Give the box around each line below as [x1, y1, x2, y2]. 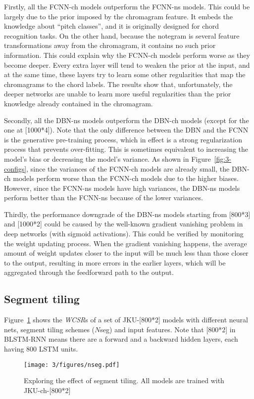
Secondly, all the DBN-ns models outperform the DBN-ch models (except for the [4, 115, 249, 125]
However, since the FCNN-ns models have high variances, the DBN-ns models [4, 182, 240, 193]
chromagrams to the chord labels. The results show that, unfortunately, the [4, 79, 233, 89]
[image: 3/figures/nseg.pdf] [24, 361, 120, 368]
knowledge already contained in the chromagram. [4, 98, 153, 108]
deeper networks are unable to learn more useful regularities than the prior [4, 89, 231, 99]
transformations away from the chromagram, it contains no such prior [4, 40, 216, 50]
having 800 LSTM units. [4, 344, 78, 354]
